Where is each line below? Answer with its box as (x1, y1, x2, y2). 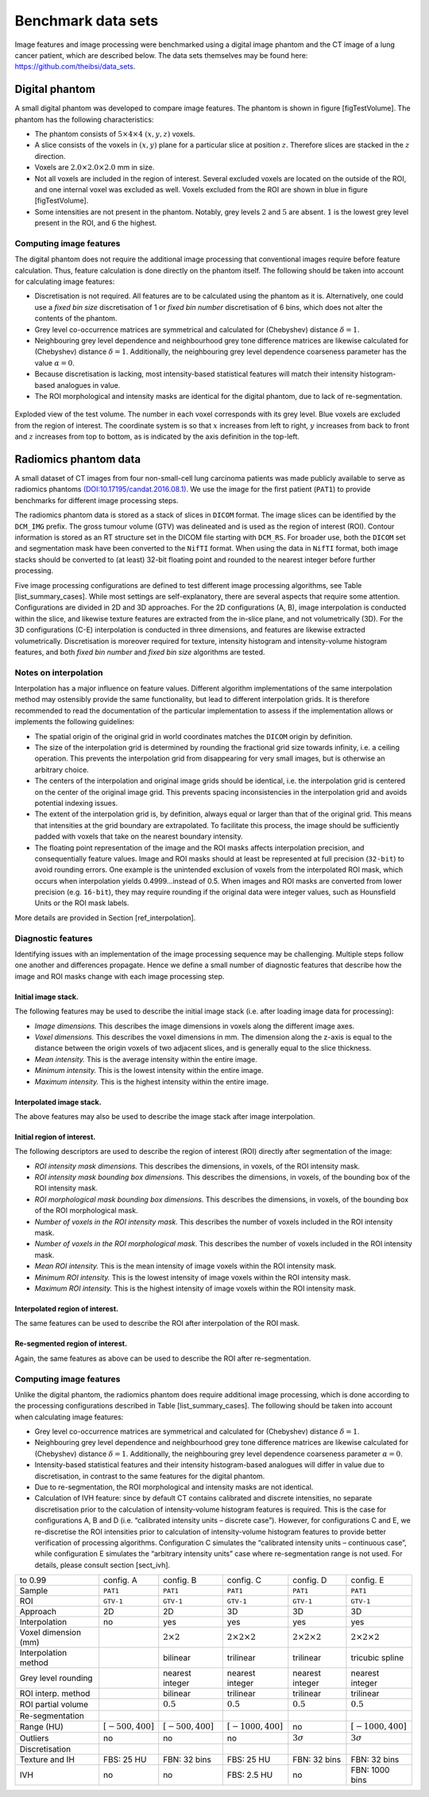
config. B (163, 1574, 197, 1586)
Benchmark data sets (14, 12, 159, 29)
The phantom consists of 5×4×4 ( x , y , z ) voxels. (34, 130, 195, 139)
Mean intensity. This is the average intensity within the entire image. (34, 1054, 257, 1064)
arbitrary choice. (34, 765, 89, 774)
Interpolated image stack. (14, 1097, 102, 1106)
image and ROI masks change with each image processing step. (14, 971, 225, 981)
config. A (103, 1574, 138, 1586)
